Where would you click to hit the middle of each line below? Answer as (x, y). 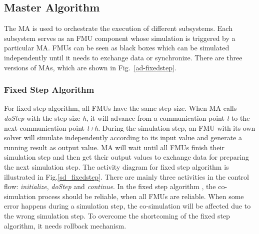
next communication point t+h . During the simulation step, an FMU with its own (130, 127)
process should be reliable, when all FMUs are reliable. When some (141, 196)
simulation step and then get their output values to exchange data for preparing (127, 157)
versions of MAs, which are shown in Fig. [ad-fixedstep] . (90, 67)
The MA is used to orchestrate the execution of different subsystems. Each (118, 28)
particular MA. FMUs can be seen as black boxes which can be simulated (117, 48)
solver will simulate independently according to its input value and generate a (123, 137)
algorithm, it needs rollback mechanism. (65, 225)
